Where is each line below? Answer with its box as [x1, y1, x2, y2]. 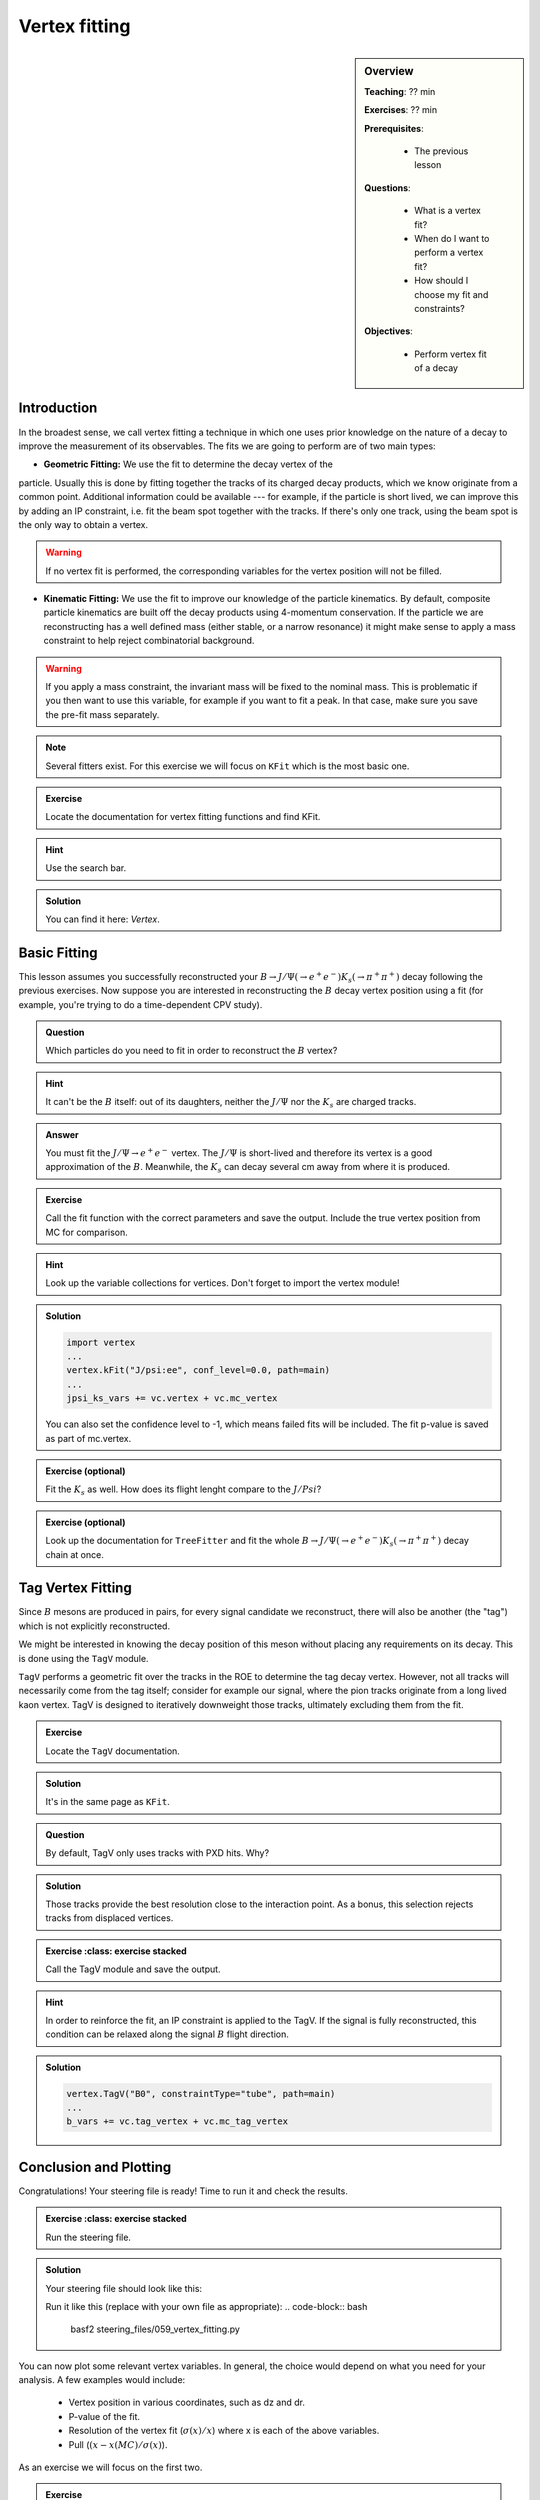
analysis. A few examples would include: [18, 2374, 186, 2386]
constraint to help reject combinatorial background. [43, 635, 255, 647]
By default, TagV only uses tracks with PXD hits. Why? [45, 1847, 270, 1859]
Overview [364, 64, 414, 78]
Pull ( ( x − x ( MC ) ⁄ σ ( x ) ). [68, 2438, 168, 2450]
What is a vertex [414, 205, 482, 217]
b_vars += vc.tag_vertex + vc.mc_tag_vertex [66, 2116, 289, 2127]
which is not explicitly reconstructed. [18, 1620, 170, 1632]
